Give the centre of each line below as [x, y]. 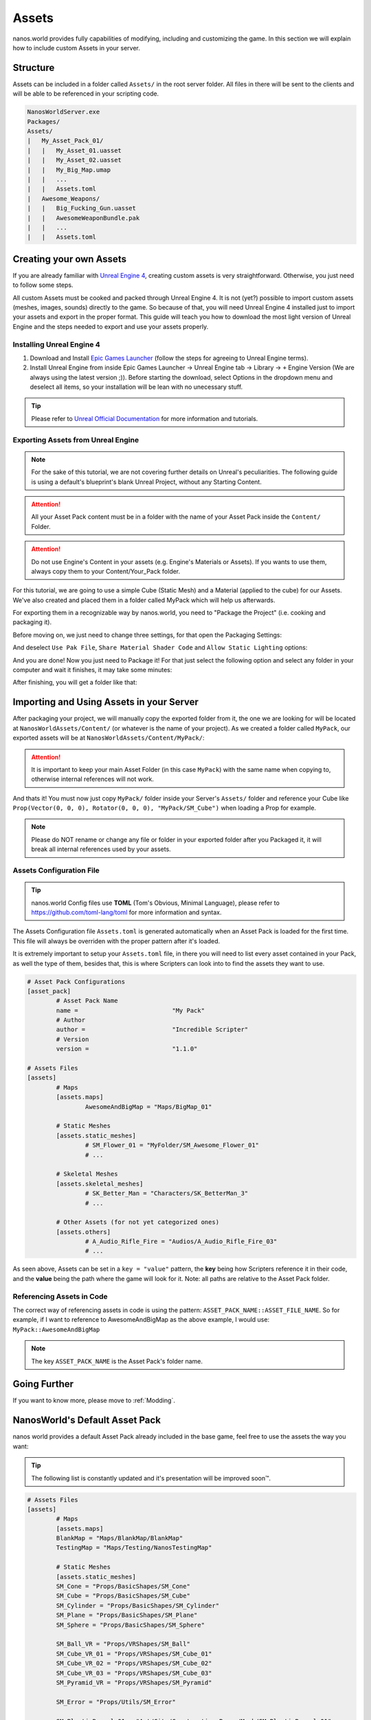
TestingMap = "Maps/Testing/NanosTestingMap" [134, 1548]
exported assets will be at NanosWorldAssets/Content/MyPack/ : [109, 738]
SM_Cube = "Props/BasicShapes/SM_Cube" [123, 1596]
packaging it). [32, 622]
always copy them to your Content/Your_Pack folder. [106, 571]
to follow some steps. [43, 285]
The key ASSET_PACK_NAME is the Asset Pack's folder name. [117, 1361]
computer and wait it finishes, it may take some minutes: [92, 670]
